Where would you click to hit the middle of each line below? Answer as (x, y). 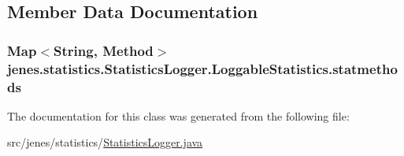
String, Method (104, 50)
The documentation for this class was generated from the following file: (178, 115)
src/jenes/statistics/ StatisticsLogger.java (105, 142)
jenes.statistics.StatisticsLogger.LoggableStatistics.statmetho (202, 68)
